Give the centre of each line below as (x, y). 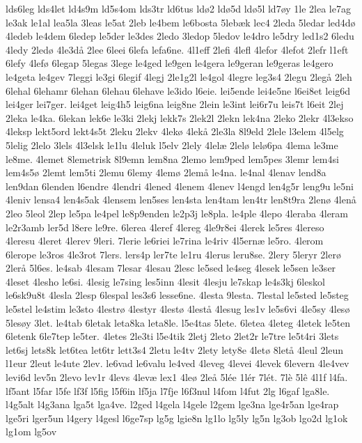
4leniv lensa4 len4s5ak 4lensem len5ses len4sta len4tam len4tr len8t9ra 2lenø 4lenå (181, 200)
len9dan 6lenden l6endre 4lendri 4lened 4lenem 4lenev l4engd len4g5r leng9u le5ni (180, 186)
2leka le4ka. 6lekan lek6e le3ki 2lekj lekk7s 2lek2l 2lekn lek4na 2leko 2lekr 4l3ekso (180, 117)
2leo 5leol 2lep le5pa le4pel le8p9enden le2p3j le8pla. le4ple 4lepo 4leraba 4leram (177, 213)
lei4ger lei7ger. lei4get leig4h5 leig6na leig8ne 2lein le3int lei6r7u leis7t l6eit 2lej (175, 104)
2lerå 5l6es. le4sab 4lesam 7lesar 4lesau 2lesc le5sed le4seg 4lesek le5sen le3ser (171, 268)
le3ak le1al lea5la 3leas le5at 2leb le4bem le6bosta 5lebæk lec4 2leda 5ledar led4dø (181, 22)
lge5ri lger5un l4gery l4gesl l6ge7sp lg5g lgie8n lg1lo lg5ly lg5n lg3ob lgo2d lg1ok (177, 418)
